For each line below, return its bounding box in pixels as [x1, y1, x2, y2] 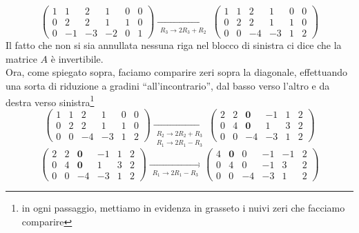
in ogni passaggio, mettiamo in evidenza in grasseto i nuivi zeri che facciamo [21, 201, 345, 215]
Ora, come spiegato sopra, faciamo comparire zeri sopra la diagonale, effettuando [6, 65, 348, 79]
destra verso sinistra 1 [6, 92, 95, 109]
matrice [6, 51, 37, 65]
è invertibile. [50, 51, 104, 65]
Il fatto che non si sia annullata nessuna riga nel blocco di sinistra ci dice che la [6, 38, 342, 52]
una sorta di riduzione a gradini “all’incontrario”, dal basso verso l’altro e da [6, 78, 330, 92]
